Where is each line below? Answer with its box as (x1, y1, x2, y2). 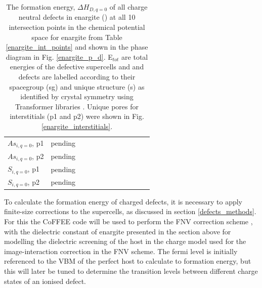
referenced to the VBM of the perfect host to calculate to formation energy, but (4, 256, 251, 266)
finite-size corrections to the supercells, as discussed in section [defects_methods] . (4, 206, 256, 217)
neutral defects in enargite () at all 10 (18, 12, 136, 22)
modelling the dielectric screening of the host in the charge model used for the (4, 236, 246, 246)
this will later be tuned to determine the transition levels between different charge (4, 266, 258, 276)
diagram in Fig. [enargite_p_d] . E (6, 51, 113, 62)
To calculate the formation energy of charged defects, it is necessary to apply (4, 196, 242, 207)
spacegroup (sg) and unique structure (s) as (9, 81, 145, 92)
